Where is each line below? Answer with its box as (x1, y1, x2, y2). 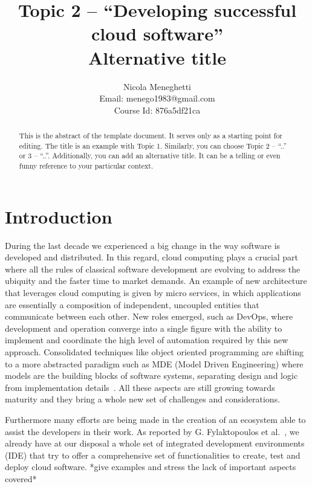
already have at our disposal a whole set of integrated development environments (5, 437, 305, 450)
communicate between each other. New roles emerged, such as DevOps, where (5, 310, 293, 323)
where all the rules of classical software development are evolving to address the (5, 262, 301, 275)
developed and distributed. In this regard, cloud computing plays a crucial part (5, 251, 299, 263)
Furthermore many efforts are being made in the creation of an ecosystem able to (5, 413, 306, 425)
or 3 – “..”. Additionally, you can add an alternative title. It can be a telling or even (19, 150, 281, 161)
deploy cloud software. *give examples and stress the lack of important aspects (5, 460, 296, 473)
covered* (5, 472, 37, 485)
